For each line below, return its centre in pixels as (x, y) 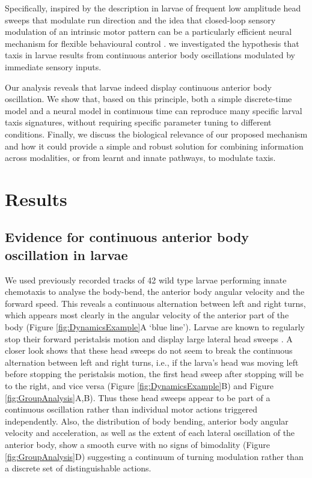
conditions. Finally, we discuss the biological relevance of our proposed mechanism (156, 134)
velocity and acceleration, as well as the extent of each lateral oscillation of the (150, 433)
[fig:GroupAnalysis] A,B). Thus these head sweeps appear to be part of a (138, 397)
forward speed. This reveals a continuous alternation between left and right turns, (155, 303)
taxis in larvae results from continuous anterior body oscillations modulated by (150, 55)
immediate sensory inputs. (53, 66)
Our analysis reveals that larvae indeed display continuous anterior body (138, 87)
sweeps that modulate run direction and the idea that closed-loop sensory (140, 20)
